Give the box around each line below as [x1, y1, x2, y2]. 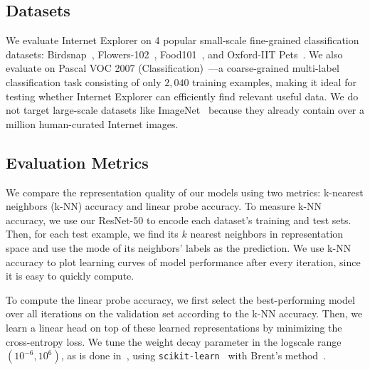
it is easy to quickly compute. [6, 268, 134, 283]
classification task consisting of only [6, 74, 162, 89]
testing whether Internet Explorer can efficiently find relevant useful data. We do [6, 88, 359, 103]
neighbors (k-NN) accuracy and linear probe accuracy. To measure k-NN [6, 199, 322, 213]
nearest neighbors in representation [190, 226, 344, 241]
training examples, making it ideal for [192, 74, 356, 89]
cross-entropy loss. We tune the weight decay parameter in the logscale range [6, 334, 342, 349]
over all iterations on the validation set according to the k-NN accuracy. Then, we [6, 306, 363, 321]
